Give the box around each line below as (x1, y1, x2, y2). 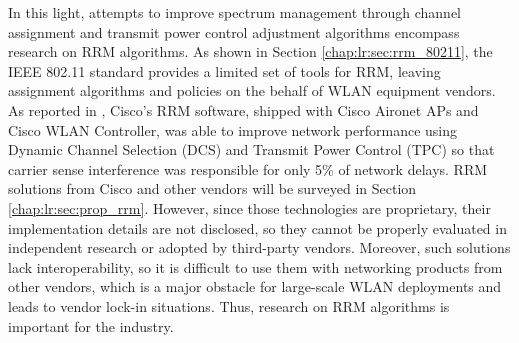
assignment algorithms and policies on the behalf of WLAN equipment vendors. (8, 80, 496, 101)
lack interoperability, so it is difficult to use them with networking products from (8, 256, 503, 277)
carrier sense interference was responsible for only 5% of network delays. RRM (8, 158, 488, 179)
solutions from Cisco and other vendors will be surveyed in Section (8, 178, 417, 199)
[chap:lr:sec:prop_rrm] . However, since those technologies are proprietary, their (8, 197, 491, 218)
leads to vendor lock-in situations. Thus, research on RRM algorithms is (8, 295, 450, 316)
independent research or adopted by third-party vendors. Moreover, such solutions (8, 237, 511, 258)
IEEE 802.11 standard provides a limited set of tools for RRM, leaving (8, 60, 441, 81)
